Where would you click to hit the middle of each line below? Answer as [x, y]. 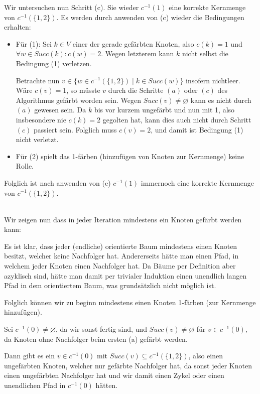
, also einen [206, 356]
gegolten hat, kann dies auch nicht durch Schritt [177, 119]
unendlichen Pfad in [35, 385]
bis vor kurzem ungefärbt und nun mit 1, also [164, 110]
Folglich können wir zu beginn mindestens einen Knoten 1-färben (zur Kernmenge [130, 302]
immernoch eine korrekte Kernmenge [198, 182]
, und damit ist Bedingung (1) [197, 129]
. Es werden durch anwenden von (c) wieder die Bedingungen [150, 17]
